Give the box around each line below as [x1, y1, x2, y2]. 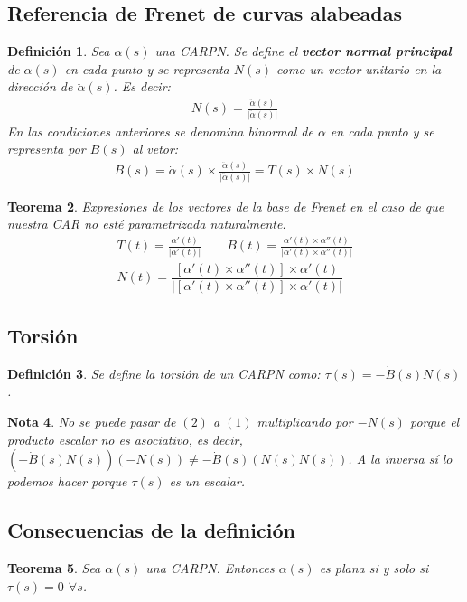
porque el [409, 412, 460, 431]
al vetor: [132, 139, 179, 158]
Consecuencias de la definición [7, 516, 295, 544]
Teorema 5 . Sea [7, 559, 101, 578]
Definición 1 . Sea [7, 42, 110, 61]
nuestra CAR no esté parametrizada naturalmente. [7, 214, 286, 233]
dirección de [7, 77, 73, 96]
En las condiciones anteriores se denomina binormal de [7, 121, 313, 140]
